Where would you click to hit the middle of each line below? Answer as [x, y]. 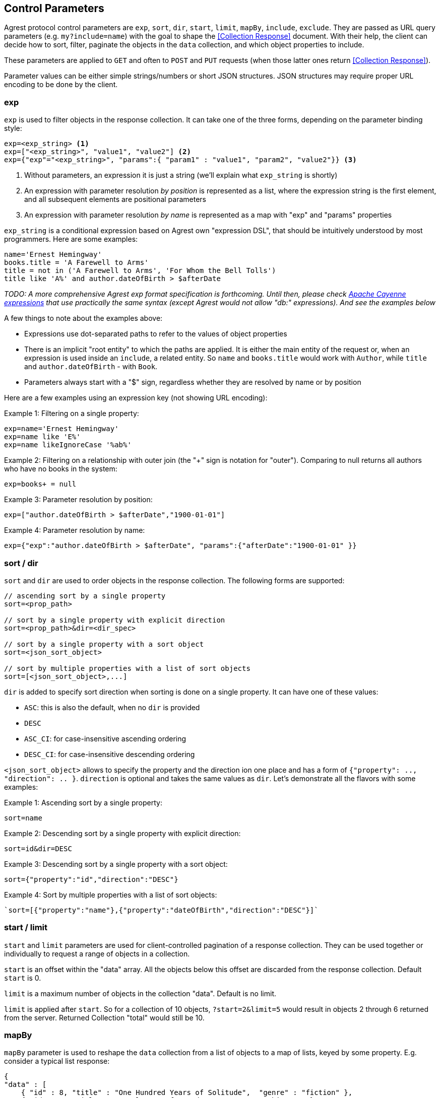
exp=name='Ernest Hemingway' [61, 429]
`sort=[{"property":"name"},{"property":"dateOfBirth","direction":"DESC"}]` [161, 910]
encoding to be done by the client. [61, 85]
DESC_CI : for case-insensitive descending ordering [110, 754]
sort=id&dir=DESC [38, 848]
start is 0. [23, 978]
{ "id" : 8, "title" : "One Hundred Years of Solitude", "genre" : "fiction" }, [187, 1093]
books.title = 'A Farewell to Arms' [76, 263]
